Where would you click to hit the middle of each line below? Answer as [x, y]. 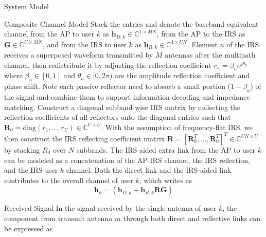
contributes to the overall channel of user [69, 180]
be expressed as [29, 228]
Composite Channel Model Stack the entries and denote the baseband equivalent [131, 23]
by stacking [22, 149]
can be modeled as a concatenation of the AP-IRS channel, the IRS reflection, [127, 160]
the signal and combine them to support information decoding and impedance [127, 97]
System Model [26, 6]
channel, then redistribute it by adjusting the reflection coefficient [108, 65]
